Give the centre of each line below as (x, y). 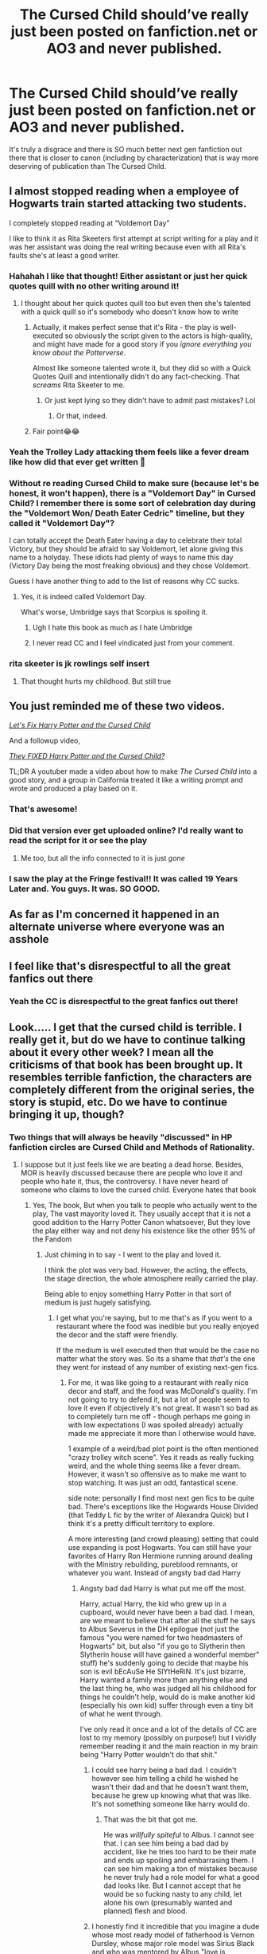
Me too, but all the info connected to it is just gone (103, 857)
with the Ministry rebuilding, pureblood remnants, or (153, 1564)
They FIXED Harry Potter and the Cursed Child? (87, 756)
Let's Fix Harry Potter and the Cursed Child (80, 725)
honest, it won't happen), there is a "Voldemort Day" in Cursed (133, 493)
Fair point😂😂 (56, 431)
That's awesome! (43, 809)
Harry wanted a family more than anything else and (164, 1680)
